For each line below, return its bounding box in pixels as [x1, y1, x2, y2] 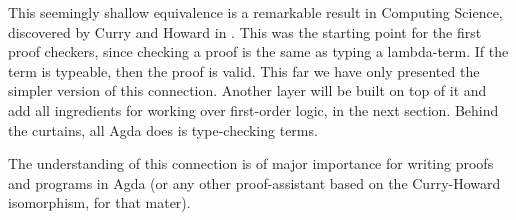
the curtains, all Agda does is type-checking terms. [8, 119, 318, 140]
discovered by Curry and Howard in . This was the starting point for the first [8, 21, 482, 42]
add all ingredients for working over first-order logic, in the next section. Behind [8, 99, 499, 120]
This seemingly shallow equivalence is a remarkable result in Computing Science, [8, 2, 503, 22]
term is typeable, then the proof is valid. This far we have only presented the [8, 60, 480, 81]
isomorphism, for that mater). [8, 192, 191, 213]
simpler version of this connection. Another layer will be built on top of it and [8, 80, 487, 101]
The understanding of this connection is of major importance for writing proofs [8, 153, 494, 174]
